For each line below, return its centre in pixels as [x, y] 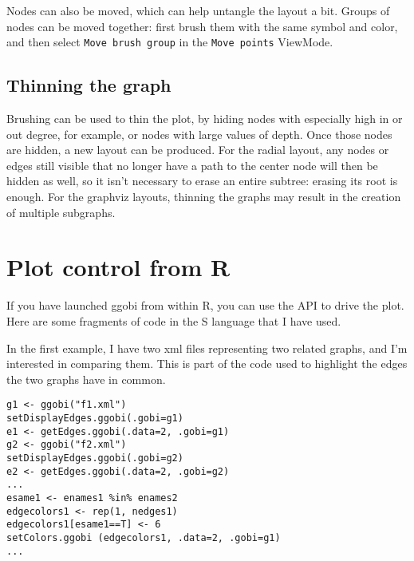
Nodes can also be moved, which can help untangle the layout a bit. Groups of [198, 10]
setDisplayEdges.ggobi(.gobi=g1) [95, 418]
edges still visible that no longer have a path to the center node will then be [192, 165]
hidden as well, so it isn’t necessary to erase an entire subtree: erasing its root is [202, 181]
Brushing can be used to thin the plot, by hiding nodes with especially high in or [205, 119]
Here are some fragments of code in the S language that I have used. [174, 320]
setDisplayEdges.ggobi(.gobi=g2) [95, 458]
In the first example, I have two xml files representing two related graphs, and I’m [207, 348]
